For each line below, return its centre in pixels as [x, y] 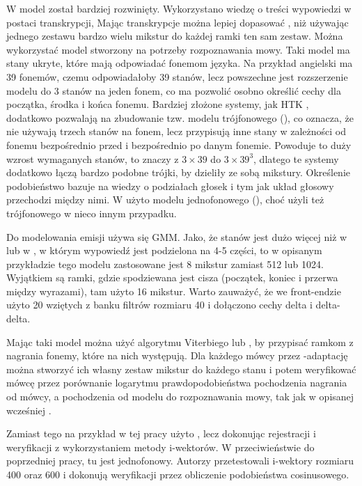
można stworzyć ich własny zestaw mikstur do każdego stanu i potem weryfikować [181, 369]
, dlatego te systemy [296, 158]
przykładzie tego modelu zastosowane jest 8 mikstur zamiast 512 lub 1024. [165, 264]
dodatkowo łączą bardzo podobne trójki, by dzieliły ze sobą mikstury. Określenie [178, 172]
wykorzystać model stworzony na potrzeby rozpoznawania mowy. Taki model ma [178, 49]
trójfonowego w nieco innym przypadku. [92, 213]
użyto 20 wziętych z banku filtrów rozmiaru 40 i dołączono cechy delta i [159, 305]
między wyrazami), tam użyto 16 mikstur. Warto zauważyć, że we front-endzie [174, 291]
